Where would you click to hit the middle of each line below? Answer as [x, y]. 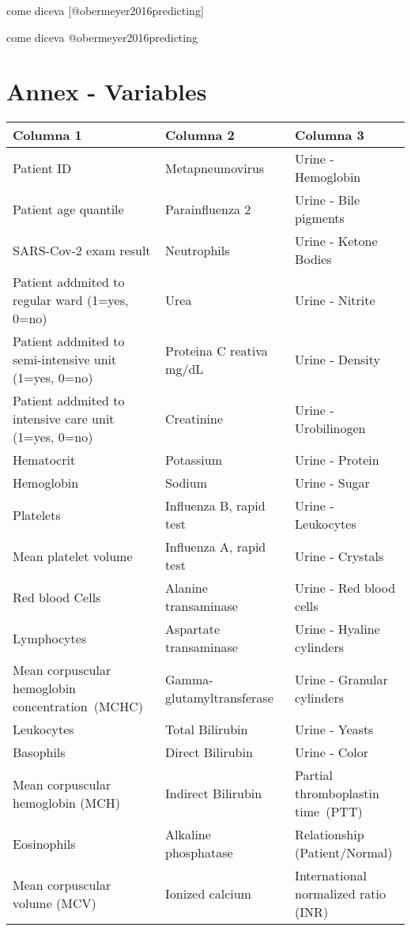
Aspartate [193, 629]
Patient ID [42, 168]
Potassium [194, 460]
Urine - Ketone [336, 241]
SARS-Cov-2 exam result [82, 250]
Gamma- [189, 679]
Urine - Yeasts [334, 729]
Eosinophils [44, 843]
